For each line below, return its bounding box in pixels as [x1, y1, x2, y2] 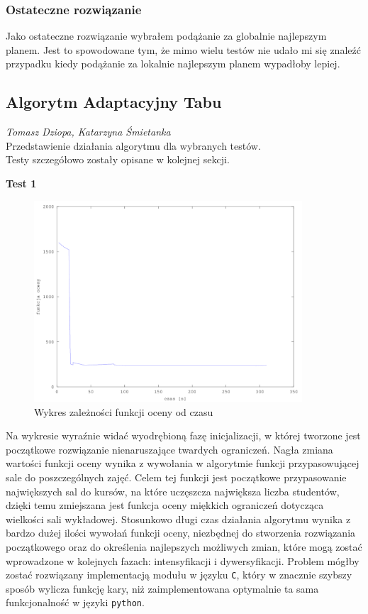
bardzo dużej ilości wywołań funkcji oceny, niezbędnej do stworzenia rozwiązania [6, 525, 356, 540]
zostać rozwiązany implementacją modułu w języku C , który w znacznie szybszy [6, 567, 352, 582]
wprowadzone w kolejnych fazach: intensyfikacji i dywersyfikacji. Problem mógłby [6, 553, 359, 568]
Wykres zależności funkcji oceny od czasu [34, 404, 213, 419]
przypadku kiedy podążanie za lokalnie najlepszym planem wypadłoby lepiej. [6, 56, 340, 71]
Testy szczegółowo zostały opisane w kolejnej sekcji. [6, 152, 230, 167]
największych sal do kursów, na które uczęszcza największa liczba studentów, [6, 483, 340, 498]
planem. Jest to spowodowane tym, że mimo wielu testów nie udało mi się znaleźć [6, 42, 361, 57]
